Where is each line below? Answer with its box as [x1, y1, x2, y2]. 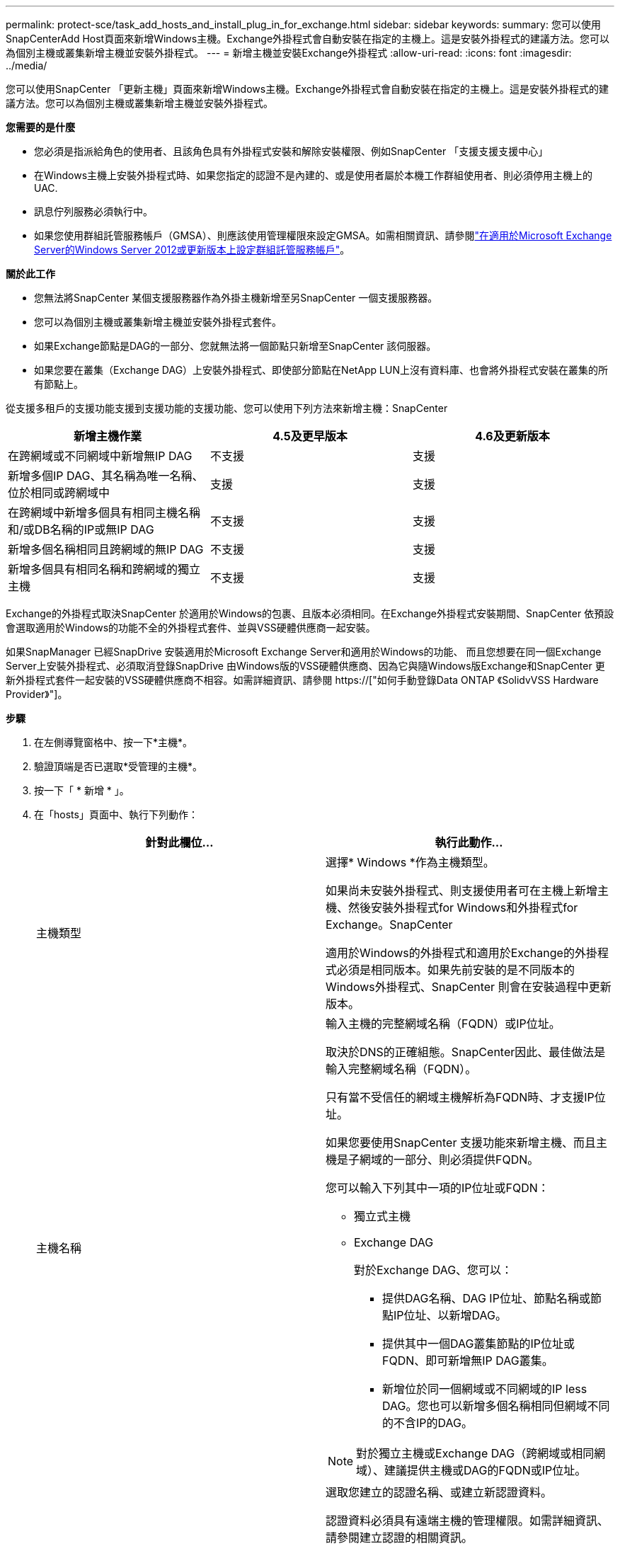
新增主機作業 [73, 429, 142, 443]
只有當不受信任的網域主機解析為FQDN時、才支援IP [326, 1090, 595, 1104]
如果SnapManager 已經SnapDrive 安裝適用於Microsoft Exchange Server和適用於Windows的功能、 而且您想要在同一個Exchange [6, 646, 602, 658]
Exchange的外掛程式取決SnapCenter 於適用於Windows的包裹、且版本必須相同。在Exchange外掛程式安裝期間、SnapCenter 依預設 [6, 607, 614, 619]
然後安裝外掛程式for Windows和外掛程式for [348, 900, 578, 915]
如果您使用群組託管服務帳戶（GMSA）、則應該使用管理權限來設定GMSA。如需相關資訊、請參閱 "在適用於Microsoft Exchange [34, 229, 612, 241]
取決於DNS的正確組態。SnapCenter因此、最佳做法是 [326, 1045, 606, 1059]
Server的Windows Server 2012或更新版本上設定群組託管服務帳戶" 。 [34, 244, 350, 256]
